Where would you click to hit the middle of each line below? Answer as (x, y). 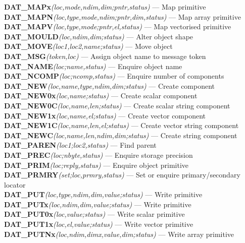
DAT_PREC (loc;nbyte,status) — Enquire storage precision (99, 155)
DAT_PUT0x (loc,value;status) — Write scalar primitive (94, 214)
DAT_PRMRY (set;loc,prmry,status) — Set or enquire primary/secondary (122, 175)
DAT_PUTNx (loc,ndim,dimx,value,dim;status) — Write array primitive (119, 234)
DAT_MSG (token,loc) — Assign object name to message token (105, 56)
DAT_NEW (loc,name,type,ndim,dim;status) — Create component (110, 85)
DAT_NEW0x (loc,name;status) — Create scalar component (101, 96)
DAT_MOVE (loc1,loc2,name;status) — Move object (88, 46)
